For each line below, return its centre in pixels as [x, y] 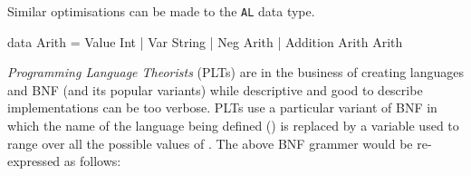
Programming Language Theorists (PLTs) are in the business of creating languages [236, 72]
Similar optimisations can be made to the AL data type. [161, 11]
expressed [34, 161]
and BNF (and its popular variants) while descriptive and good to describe [215, 89]
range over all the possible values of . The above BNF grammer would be [210, 143]
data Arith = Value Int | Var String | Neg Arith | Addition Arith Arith [205, 41]
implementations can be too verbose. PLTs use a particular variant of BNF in [222, 108]
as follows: [92, 161]
